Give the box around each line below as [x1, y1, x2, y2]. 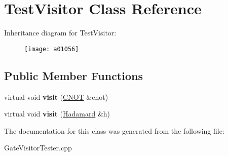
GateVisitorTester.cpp [4, 142, 72, 153]
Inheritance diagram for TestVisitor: [4, 27, 117, 38]
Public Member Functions [4, 67, 143, 83]
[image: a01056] [24, 45, 79, 53]
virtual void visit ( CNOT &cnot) [4, 91, 108, 102]
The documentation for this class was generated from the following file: [4, 125, 224, 136]
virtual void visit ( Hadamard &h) [4, 108, 110, 119]
